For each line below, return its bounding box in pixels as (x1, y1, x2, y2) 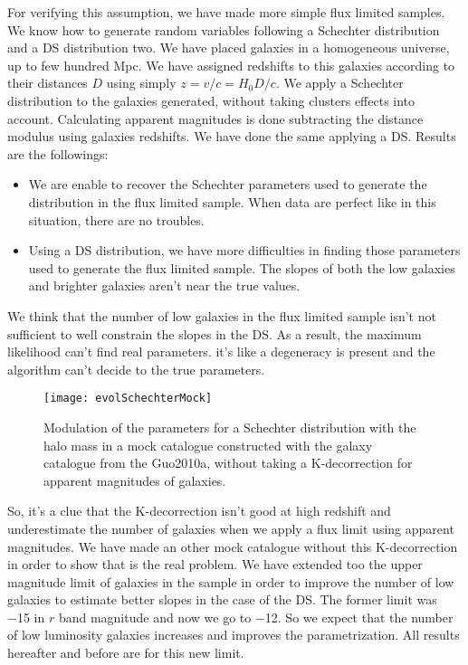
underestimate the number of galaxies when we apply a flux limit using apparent (7, 518, 454, 537)
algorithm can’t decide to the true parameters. (7, 359, 265, 378)
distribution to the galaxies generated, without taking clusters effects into (7, 90, 415, 109)
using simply (106, 73, 177, 92)
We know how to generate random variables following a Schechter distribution (7, 20, 440, 39)
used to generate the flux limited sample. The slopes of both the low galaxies (28, 258, 455, 277)
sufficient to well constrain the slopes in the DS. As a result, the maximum (7, 324, 422, 343)
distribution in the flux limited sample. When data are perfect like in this (28, 192, 436, 211)
